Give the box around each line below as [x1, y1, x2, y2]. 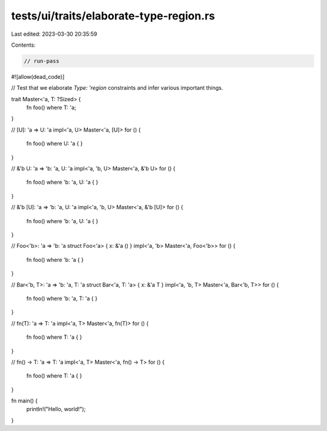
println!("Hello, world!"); [26, 406, 86, 413]
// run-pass [24, 58, 60, 64]
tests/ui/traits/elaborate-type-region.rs [11, 9, 215, 22]
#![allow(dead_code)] [11, 73, 65, 80]
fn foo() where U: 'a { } [26, 140, 83, 147]
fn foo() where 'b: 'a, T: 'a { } [26, 295, 98, 302]
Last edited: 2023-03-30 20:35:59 [11, 30, 97, 38]
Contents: [11, 41, 36, 48]
